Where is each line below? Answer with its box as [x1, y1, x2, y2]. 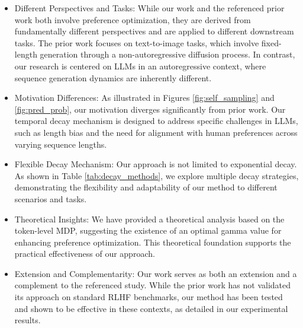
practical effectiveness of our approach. [14, 247, 155, 260]
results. [14, 314, 41, 326]
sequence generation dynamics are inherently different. [14, 71, 212, 84]
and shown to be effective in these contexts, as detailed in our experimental [14, 302, 288, 314]
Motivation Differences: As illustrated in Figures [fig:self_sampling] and [14, 91, 275, 104]
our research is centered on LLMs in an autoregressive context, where [14, 59, 266, 72]
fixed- [261, 36, 282, 49]
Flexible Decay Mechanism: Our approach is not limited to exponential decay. [14, 158, 297, 170]
